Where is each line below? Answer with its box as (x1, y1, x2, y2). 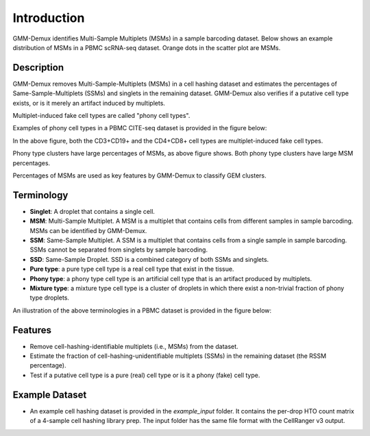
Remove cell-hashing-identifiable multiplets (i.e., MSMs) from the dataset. (29, 342, 239, 350)
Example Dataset (12, 389, 87, 400)
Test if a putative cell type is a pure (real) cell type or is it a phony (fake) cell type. (29, 371, 260, 379)
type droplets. (29, 293, 70, 302)
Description (12, 62, 64, 73)
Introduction (12, 10, 85, 25)
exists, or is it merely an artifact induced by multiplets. (12, 99, 166, 107)
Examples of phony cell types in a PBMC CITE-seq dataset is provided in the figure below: (12, 124, 267, 132)
